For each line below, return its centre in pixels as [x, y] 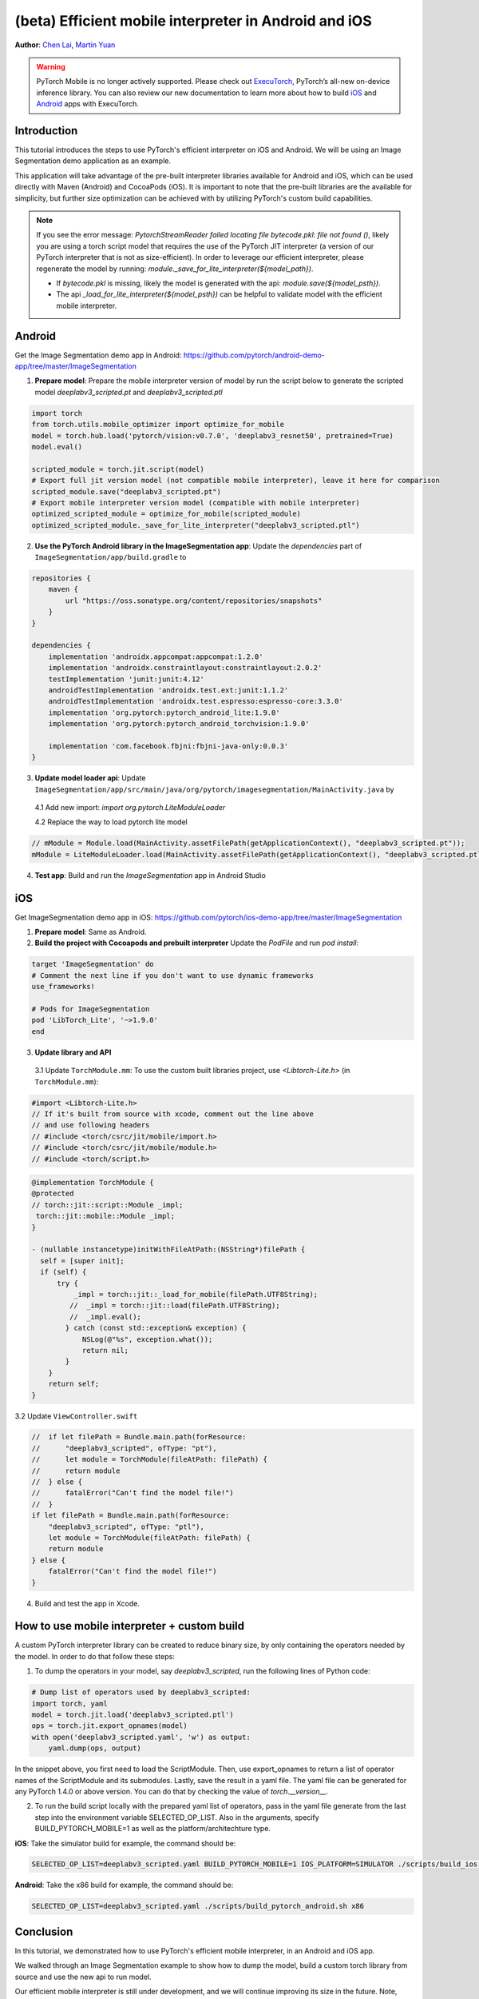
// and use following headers [91, 1125]
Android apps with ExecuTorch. [87, 104]
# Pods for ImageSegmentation [91, 1009]
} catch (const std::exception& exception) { [156, 1328]
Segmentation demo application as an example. [93, 161]
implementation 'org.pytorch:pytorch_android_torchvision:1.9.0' [179, 724]
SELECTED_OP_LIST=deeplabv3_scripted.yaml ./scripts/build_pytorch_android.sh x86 [198, 1906]
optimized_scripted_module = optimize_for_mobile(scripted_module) [166, 514]
